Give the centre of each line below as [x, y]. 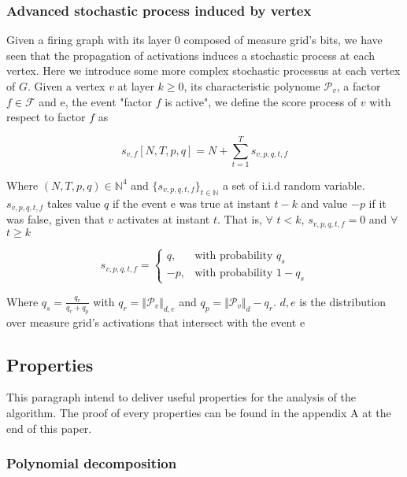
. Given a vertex [66, 86]
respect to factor [46, 117]
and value [324, 203]
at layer [136, 86]
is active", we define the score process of [261, 101]
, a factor [359, 86]
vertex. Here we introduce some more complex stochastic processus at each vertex [203, 70]
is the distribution [343, 301]
